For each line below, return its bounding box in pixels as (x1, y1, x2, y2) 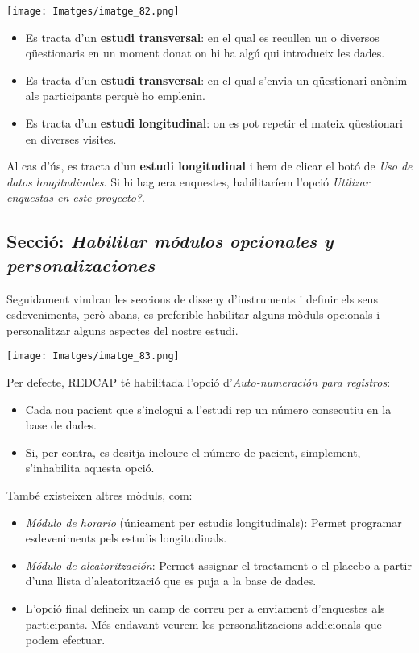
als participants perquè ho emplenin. (25, 87, 205, 104)
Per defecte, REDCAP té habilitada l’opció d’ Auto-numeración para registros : (6, 374, 391, 391)
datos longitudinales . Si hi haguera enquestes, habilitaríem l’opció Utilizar (6, 173, 370, 190)
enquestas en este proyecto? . (6, 189, 145, 206)
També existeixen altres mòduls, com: (6, 487, 193, 503)
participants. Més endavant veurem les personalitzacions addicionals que (25, 615, 382, 632)
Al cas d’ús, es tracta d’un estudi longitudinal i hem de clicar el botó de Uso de (6, 157, 413, 174)
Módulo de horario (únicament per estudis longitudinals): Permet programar (25, 513, 402, 530)
